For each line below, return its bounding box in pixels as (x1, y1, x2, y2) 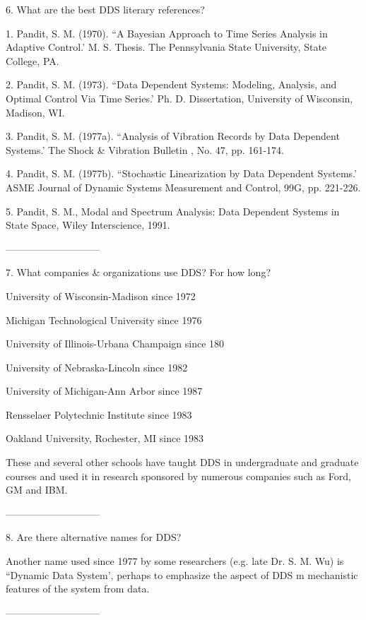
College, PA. (6, 53, 59, 68)
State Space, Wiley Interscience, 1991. (6, 217, 170, 232)
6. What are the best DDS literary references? (6, 2, 205, 16)
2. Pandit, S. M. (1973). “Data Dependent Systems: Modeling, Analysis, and (6, 77, 337, 92)
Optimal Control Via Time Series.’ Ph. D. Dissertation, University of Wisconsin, (6, 90, 353, 105)
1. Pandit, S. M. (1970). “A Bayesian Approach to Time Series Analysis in (6, 25, 328, 40)
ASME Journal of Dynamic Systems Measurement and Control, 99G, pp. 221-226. (6, 179, 361, 194)
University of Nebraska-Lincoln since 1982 (6, 359, 188, 374)
